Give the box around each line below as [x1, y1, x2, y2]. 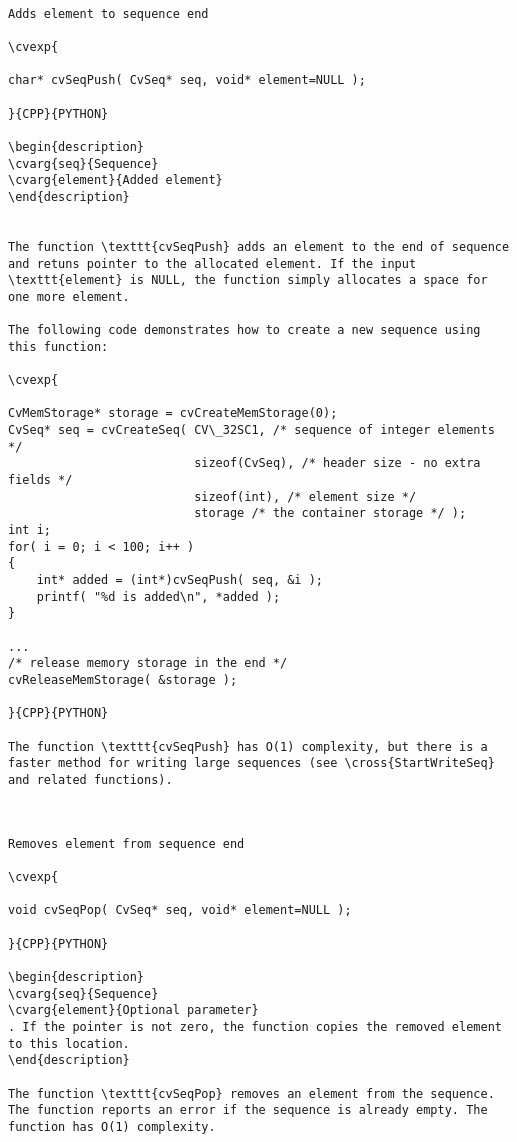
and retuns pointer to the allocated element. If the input [8, 256, 417, 271]
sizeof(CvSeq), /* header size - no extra [194, 456, 481, 471]
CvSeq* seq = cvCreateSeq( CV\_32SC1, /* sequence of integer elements [8, 423, 495, 438]
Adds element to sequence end [8, 6, 209, 21]
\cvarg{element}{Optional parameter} [8, 1003, 259, 1018]
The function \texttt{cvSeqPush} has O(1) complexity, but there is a [8, 739, 488, 754]
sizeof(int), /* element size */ [194, 489, 417, 504]
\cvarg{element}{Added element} [8, 173, 223, 188]
